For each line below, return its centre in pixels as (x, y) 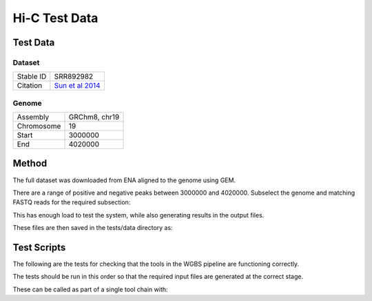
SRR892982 (74, 77)
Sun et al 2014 (77, 86)
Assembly (33, 117)
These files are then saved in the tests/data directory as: (93, 228)
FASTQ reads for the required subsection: (72, 202)
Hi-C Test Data (55, 18)
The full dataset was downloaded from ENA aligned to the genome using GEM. (124, 180)
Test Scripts (39, 247)
